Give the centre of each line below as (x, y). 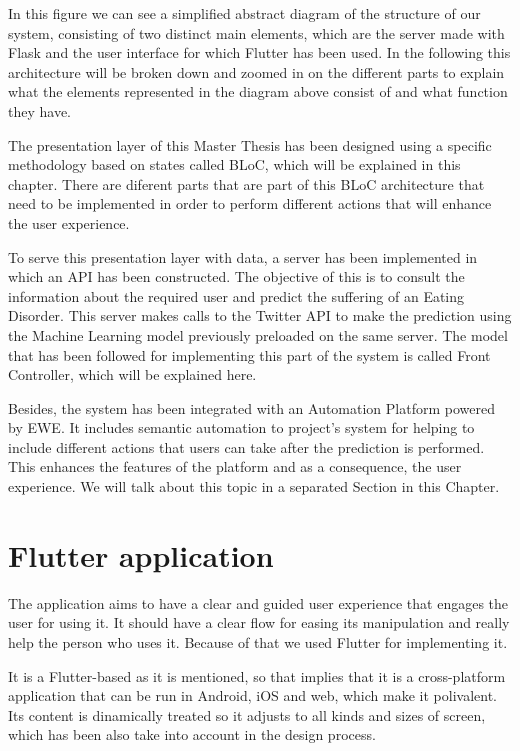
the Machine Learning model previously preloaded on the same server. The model (258, 334)
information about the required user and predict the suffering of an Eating (236, 295)
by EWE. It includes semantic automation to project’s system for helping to (241, 427)
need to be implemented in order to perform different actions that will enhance (250, 203)
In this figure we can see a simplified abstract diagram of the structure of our (244, 13)
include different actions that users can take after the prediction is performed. (246, 446)
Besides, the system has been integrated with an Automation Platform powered (251, 407)
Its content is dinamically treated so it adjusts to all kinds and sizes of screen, (247, 714)
